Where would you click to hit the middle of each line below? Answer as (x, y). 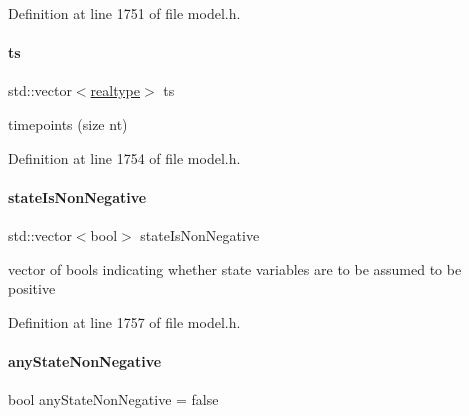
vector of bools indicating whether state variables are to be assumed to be (235, 268)
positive (32, 288)
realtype (115, 90)
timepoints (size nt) (68, 123)
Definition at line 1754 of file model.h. (124, 157)
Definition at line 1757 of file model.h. (124, 321)
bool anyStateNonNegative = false (113, 399)
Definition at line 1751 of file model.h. (124, 13)
